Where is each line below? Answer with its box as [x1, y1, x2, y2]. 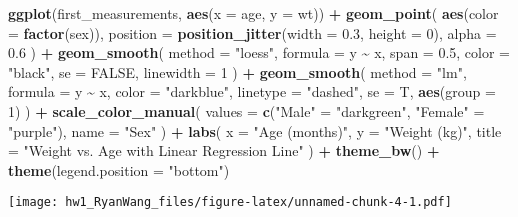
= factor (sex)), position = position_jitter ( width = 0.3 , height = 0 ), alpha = [8, 22, 497, 43]
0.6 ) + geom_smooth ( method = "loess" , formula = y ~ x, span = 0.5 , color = [8, 42, 511, 63]
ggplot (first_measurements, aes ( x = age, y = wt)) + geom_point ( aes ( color [8, 3, 499, 23]
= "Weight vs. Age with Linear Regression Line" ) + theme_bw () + [8, 140, 440, 161]
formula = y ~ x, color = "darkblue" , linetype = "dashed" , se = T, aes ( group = [8, 81, 496, 102]
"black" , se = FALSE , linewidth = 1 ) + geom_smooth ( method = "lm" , [8, 61, 467, 82]
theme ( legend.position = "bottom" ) [8, 159, 230, 180]
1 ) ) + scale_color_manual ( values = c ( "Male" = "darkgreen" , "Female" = [8, 100, 485, 121]
